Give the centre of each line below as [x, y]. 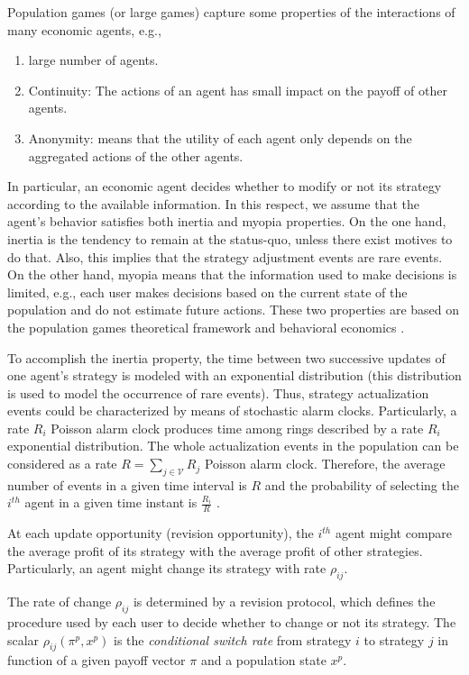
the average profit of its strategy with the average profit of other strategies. [215, 550]
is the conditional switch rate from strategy [233, 639]
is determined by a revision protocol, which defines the [284, 602]
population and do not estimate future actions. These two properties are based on [234, 310]
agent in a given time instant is [111, 502]
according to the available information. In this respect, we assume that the [213, 203]
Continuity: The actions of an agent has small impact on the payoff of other [238, 90]
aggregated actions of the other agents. [136, 155]
